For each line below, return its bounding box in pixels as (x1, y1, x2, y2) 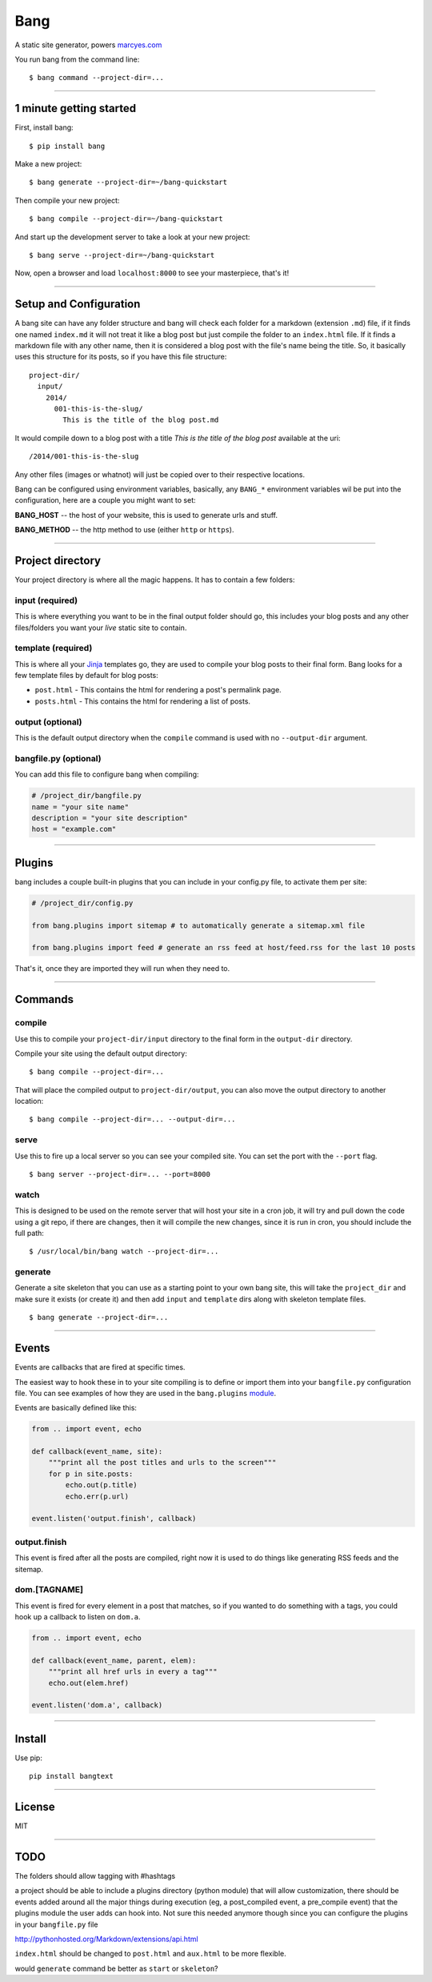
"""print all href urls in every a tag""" (48, 1667, 218, 1676)
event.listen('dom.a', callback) (31, 1701, 163, 1710)
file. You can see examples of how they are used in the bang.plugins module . (14, 1388, 277, 1398)
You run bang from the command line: (14, 54, 140, 64)
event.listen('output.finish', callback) (31, 1514, 197, 1523)
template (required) (14, 643, 93, 654)
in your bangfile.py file (14, 1920, 98, 1929)
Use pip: (14, 1753, 43, 1763)
